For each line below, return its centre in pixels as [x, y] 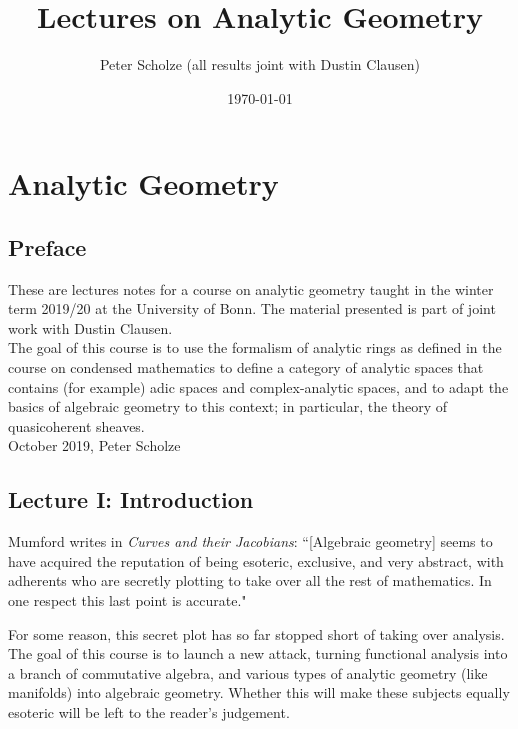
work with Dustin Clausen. [90, 327]
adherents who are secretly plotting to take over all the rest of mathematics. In [250, 580]
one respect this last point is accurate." [127, 600]
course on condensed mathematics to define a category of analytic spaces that [246, 367]
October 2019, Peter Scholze [94, 445]
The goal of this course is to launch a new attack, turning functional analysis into [258, 653]
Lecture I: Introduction [131, 499]
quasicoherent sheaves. [76, 425]
